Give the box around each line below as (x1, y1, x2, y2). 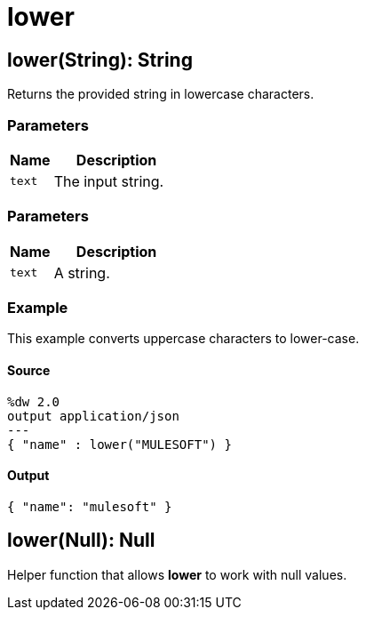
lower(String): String (7, 48, 193, 71)
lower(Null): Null (7, 529, 155, 552)
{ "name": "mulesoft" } (7, 499, 172, 514)
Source (7, 363, 51, 379)
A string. (53, 263, 110, 282)
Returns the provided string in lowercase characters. (7, 86, 314, 102)
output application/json (7, 408, 179, 423)
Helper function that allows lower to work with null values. (7, 566, 347, 582)
